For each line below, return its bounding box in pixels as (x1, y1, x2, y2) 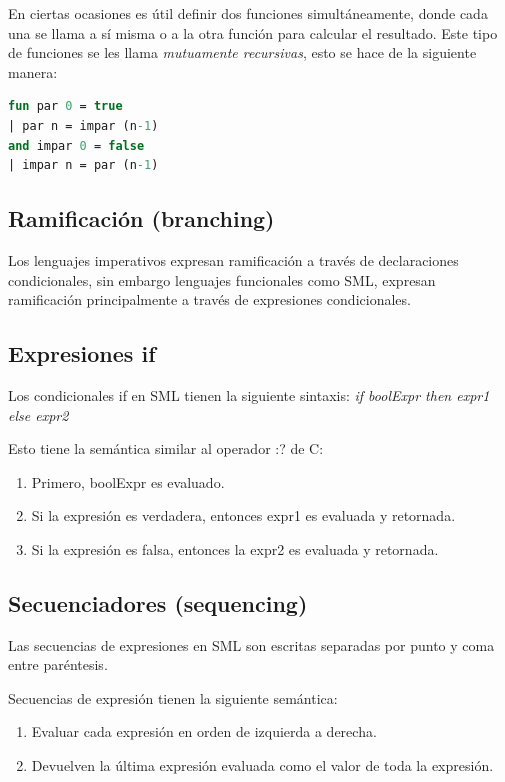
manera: (8, 61, 58, 82)
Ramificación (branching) (8, 203, 275, 234)
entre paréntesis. (8, 654, 108, 675)
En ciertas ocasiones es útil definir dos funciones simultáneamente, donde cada (8, 3, 488, 23)
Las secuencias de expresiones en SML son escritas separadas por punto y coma (8, 634, 495, 655)
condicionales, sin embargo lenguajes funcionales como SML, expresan (8, 269, 436, 290)
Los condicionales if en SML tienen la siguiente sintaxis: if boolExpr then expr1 (8, 384, 490, 405)
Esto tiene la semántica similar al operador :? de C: (8, 438, 324, 459)
